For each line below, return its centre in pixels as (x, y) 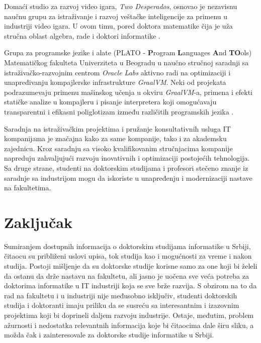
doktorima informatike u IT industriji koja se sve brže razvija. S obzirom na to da (130, 285)
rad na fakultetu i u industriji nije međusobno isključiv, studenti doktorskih (121, 295)
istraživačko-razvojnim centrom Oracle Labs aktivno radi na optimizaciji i (117, 72)
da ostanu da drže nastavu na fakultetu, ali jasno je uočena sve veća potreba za (126, 275)
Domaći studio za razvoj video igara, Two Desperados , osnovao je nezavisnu (121, 6)
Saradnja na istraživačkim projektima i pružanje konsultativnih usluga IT (117, 128)
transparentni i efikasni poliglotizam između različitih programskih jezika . (119, 111)
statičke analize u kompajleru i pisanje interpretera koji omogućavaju (110, 102)
